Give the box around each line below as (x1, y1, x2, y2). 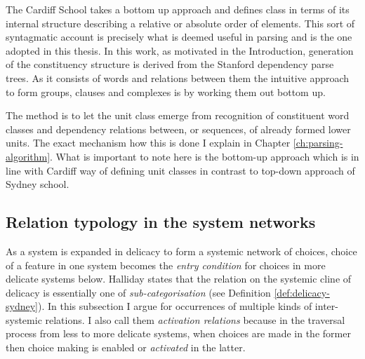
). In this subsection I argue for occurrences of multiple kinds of (37, 299, 312, 313)
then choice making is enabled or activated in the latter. (6, 340, 246, 355)
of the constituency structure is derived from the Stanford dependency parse (6, 57, 334, 72)
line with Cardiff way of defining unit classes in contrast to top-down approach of (6, 163, 355, 177)
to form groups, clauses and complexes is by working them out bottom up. (6, 84, 326, 99)
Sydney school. (6, 177, 69, 191)
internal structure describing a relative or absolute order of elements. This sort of (6, 15, 355, 30)
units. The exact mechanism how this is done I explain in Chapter (6, 135, 291, 150)
